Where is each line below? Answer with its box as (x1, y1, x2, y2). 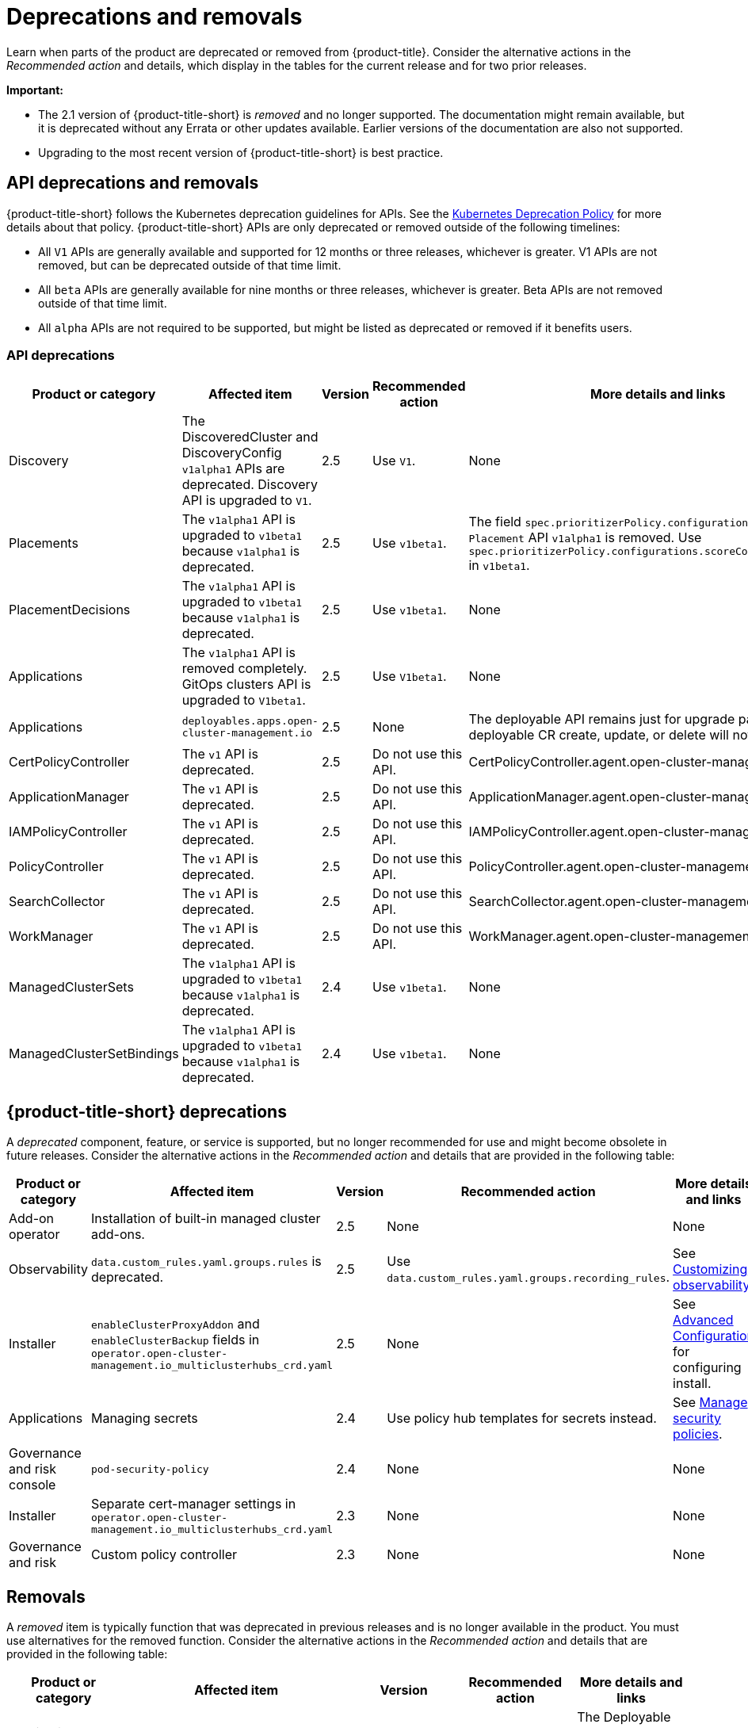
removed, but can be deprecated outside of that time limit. (38, 258, 342, 272)
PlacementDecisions (9, 602, 131, 618)
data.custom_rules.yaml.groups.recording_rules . (387, 1269, 670, 1286)
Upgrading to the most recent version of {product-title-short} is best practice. (38, 145, 444, 159)
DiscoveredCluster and (181, 429, 319, 445)
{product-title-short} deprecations (6, 1101, 287, 1122)
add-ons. (90, 1226, 145, 1243)
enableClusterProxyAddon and (90, 1316, 260, 1332)
